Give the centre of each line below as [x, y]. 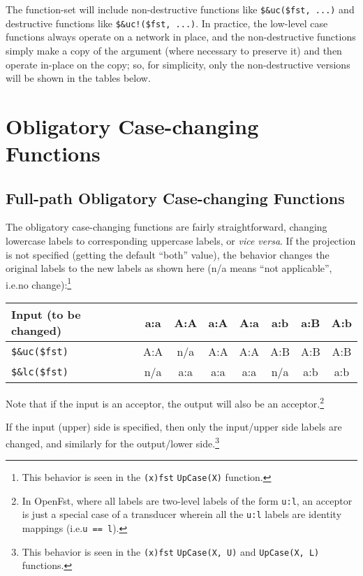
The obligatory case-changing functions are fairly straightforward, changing [166, 227]
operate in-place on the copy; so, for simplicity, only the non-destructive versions [178, 64]
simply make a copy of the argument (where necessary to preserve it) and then [174, 50]
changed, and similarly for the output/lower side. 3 [112, 442]
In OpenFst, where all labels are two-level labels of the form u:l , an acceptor [187, 500]
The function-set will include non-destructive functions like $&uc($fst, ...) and [180, 9]
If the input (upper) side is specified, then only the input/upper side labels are [174, 427]
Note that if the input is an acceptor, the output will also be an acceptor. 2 [165, 402]
